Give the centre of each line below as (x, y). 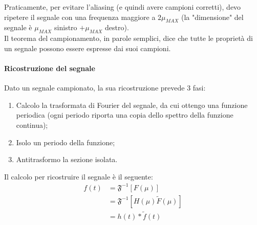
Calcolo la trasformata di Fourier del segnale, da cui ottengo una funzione (132, 105)
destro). (117, 27)
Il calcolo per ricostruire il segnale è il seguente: (79, 176)
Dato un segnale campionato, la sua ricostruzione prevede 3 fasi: (105, 88)
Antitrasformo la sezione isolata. (67, 159)
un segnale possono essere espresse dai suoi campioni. (88, 48)
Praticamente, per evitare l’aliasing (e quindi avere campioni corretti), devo (123, 7)
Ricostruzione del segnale (50, 68)
